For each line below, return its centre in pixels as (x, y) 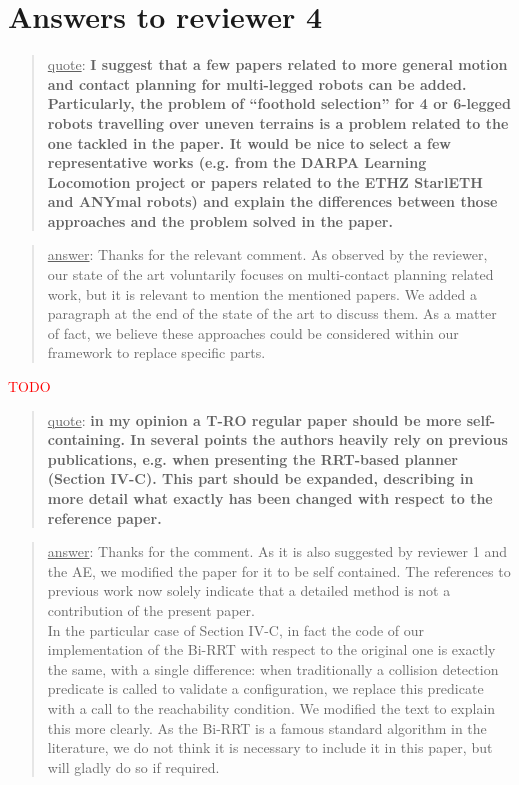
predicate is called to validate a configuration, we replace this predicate (265, 688)
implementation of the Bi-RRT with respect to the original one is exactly (271, 649)
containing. (86, 439)
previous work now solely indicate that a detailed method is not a (249, 590)
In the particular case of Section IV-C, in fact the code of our (236, 629)
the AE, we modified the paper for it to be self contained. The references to (279, 570)
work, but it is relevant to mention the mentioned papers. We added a (262, 293)
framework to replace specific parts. (156, 352)
